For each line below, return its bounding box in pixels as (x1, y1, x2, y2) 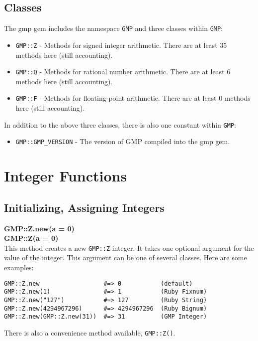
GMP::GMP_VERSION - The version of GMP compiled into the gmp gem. (15, 136, 230, 147)
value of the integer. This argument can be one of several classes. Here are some (4, 252, 247, 263)
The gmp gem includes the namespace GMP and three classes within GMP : (4, 23, 223, 33)
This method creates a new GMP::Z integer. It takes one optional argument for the (4, 242, 254, 253)
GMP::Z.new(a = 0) (4, 223, 75, 233)
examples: (4, 262, 34, 272)
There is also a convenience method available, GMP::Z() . (4, 327, 175, 338)
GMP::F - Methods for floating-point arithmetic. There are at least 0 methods (15, 93, 251, 103)
